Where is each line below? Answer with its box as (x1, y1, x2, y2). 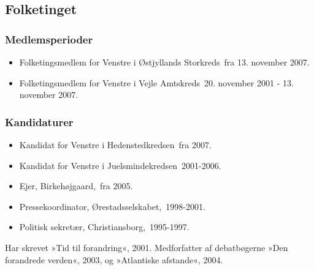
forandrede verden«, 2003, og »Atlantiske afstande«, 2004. (5, 253, 223, 266)
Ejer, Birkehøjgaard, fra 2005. (19, 179, 133, 192)
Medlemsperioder (5, 31, 93, 47)
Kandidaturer (5, 114, 74, 129)
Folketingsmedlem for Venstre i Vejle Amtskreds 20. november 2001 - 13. (19, 76, 294, 89)
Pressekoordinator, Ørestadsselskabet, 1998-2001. (19, 200, 205, 212)
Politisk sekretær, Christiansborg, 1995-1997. (19, 220, 190, 233)
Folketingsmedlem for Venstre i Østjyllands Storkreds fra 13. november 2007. (19, 56, 310, 68)
